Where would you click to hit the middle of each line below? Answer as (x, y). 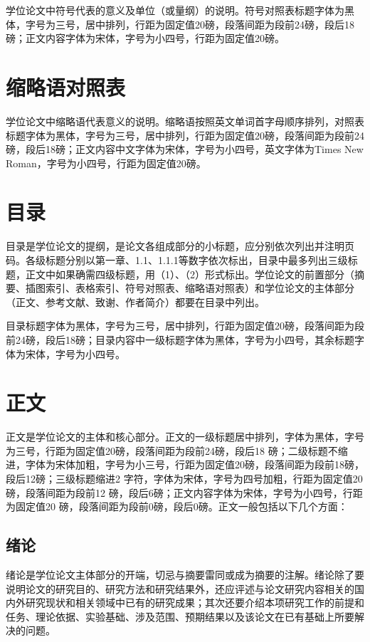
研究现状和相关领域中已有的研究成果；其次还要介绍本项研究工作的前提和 (195, 602)
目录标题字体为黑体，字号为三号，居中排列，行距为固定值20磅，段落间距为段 (185, 326)
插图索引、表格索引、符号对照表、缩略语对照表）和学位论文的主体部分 (190, 288)
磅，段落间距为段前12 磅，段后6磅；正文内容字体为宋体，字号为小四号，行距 (184, 492)
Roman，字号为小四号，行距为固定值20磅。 (106, 163)
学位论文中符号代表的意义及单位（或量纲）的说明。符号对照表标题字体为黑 (180, 10)
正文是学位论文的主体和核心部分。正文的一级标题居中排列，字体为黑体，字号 (185, 437)
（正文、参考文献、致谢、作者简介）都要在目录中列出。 (135, 301)
